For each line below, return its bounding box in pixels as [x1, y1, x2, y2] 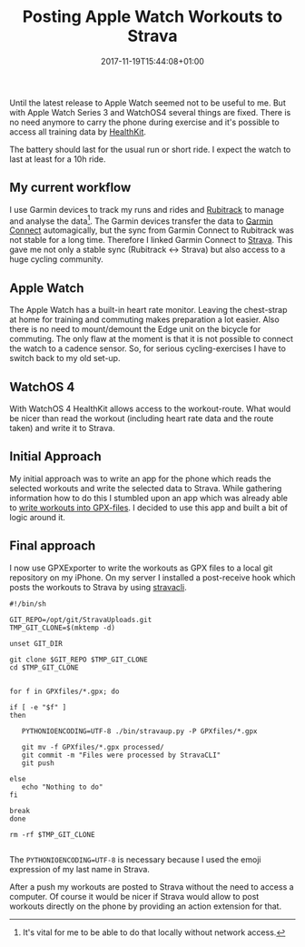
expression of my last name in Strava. [9, 863, 150, 874]
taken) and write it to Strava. [9, 423, 115, 434]
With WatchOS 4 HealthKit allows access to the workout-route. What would [9, 403, 291, 415]
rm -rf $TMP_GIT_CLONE [9, 830, 95, 839]
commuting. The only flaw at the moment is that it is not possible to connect [9, 334, 293, 345]
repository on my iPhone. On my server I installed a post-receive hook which [9, 571, 296, 583]
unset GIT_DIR [9, 639, 64, 648]
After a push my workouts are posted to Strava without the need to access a [9, 881, 294, 892]
